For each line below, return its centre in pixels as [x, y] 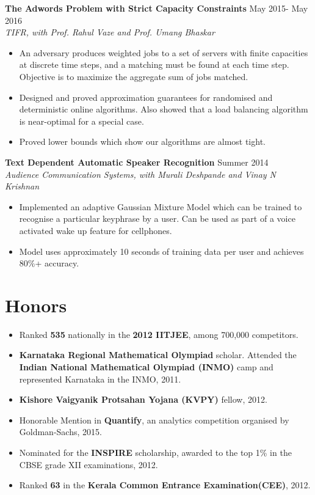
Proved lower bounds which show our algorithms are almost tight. [142, 141]
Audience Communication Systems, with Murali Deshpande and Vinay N [141, 174]
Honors [36, 305]
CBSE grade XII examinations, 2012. [89, 464]
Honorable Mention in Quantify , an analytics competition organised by [154, 420]
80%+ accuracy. [49, 263]
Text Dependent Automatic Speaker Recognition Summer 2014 [137, 162]
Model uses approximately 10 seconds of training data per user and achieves [161, 251]
